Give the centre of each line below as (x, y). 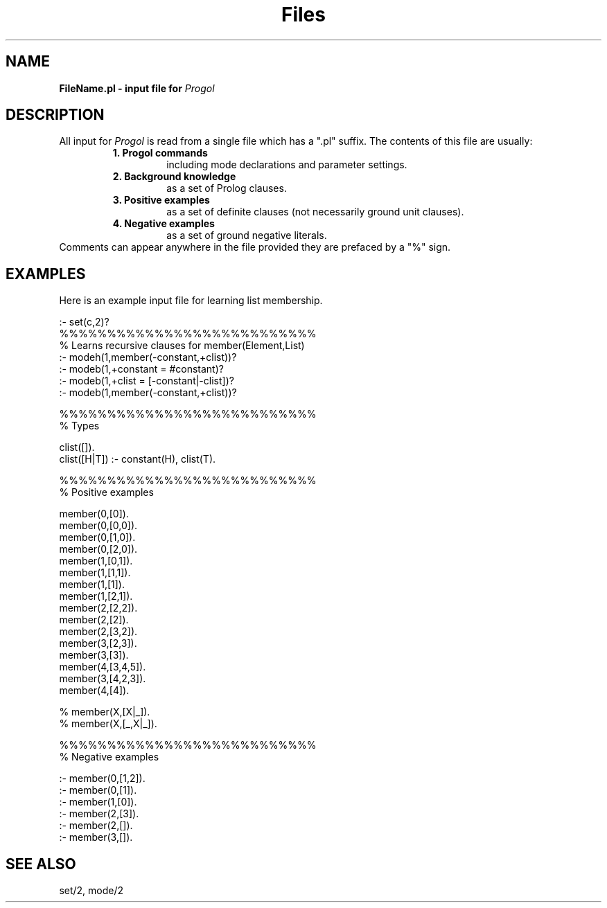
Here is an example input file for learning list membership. (191, 301)
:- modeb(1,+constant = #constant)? (141, 369)
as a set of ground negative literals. (247, 235)
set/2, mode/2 (91, 891)
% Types (79, 426)
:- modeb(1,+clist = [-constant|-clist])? (147, 381)
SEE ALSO (41, 864)
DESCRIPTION (55, 115)
